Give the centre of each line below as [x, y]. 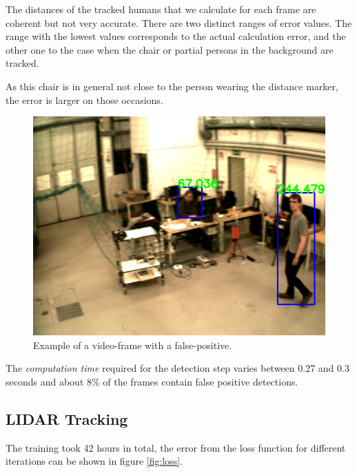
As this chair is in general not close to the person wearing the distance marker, [172, 86]
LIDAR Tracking [67, 418]
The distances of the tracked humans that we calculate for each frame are [161, 9]
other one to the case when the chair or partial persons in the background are [170, 49]
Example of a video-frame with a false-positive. [133, 345]
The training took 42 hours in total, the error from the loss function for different [176, 447]
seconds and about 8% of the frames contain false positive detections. [152, 381]
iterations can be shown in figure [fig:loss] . [94, 461]
